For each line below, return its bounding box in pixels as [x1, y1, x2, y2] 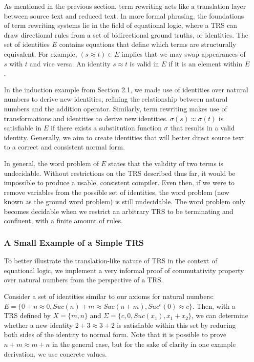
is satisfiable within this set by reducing [117, 319, 236, 330]
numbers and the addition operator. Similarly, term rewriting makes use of [4, 103, 227, 113]
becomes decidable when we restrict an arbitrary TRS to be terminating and [4, 206, 233, 216]
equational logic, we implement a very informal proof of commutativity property [4, 265, 244, 275]
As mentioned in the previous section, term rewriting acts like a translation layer [4, 1, 246, 11]
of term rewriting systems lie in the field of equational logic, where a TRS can [4, 20, 237, 30]
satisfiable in [4, 123, 42, 133]
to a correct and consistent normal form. [4, 142, 125, 152]
